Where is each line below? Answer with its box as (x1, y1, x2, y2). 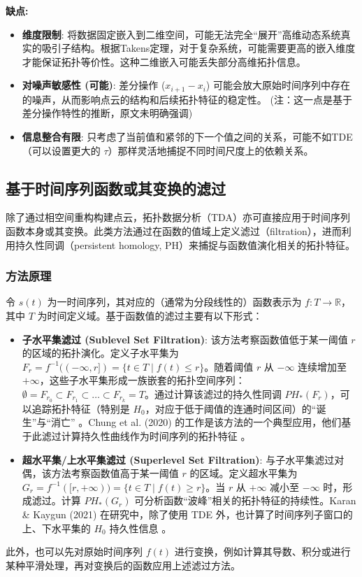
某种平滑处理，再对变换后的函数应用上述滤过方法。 (6, 557, 240, 572)
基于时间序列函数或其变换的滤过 (6, 177, 226, 199)
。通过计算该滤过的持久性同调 (144, 386, 282, 401)
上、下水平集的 (22, 520, 91, 535)
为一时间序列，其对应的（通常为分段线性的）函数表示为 (47, 294, 302, 309)
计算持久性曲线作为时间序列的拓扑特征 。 (61, 429, 251, 443)
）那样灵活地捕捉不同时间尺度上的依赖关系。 (108, 143, 314, 157)
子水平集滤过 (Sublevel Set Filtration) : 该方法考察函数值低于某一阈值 (22, 332, 348, 346)
